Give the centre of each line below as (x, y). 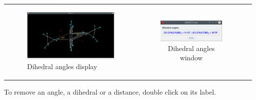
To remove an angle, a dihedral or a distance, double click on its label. (110, 91)
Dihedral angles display (62, 66)
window (191, 58)
